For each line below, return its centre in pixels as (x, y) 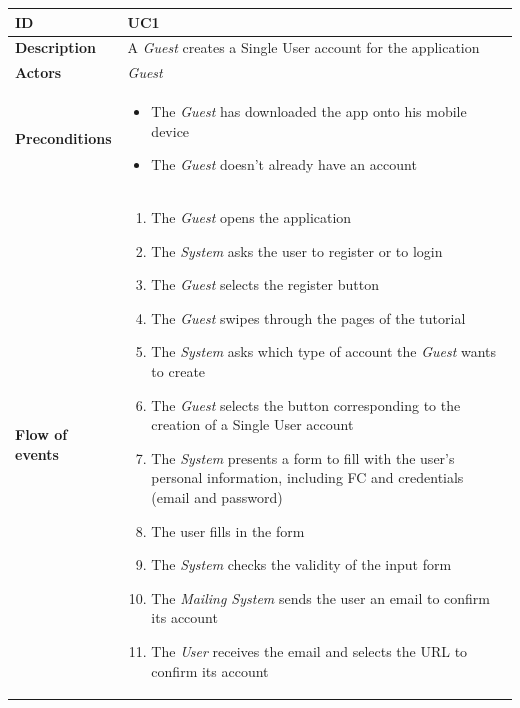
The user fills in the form (228, 530)
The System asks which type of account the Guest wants (324, 351)
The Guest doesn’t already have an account (284, 164)
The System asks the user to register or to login (297, 250)
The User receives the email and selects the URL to (309, 650)
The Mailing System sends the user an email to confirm (321, 597)
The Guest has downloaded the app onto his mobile (309, 111)
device (170, 130)
